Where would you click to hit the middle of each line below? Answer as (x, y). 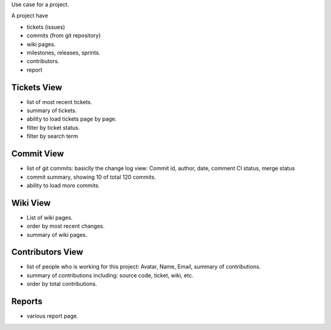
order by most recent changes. (66, 226)
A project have (30, 16)
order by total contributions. (62, 284)
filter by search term (52, 136)
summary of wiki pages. (57, 234)
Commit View (38, 154)
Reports (27, 302)
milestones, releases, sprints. (63, 53)
